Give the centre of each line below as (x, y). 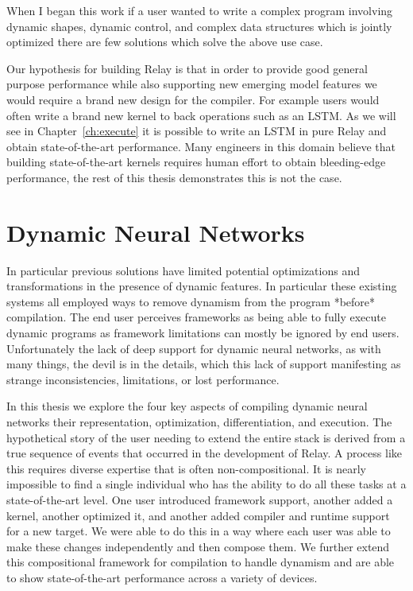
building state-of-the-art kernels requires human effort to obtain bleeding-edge (196, 162)
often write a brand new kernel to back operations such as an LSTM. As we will (201, 115)
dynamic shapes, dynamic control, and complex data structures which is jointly (199, 26)
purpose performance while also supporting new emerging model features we (192, 84)
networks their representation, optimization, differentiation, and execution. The (199, 422)
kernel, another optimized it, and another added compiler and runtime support (198, 515)
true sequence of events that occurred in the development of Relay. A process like (204, 453)
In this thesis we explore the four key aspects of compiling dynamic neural (187, 406)
